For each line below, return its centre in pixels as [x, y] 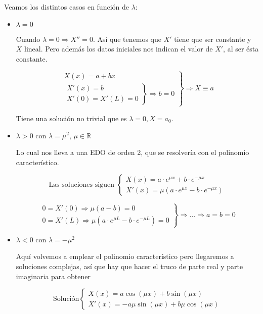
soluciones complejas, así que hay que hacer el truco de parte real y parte [129, 266]
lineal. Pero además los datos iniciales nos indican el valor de [119, 49]
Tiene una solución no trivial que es [71, 118]
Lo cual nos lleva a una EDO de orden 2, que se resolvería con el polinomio [133, 152]
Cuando [28, 39]
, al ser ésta [241, 49]
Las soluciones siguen [81, 185]
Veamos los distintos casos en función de [67, 7]
